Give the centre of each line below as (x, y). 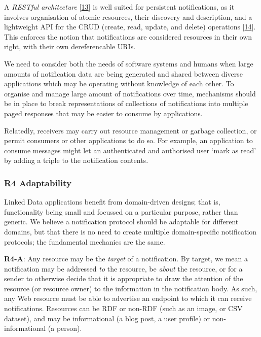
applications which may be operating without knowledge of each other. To (119, 83)
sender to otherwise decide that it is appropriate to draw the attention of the (124, 278)
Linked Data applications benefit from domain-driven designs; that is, (112, 202)
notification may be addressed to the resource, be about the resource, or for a (123, 268)
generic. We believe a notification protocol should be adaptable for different (121, 222)
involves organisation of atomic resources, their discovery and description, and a (128, 16)
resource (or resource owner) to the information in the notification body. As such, (131, 288)
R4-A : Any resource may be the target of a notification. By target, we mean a (126, 259)
